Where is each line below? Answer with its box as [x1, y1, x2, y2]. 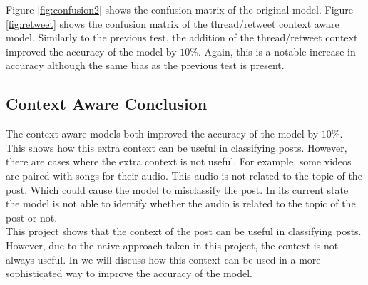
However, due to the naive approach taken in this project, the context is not [6, 237, 339, 252]
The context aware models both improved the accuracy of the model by [6, 126, 319, 141]
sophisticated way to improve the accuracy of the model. [6, 266, 252, 281]
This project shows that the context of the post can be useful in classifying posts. [6, 224, 362, 239]
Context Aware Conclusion [6, 93, 208, 115]
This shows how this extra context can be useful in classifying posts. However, [6, 140, 347, 155]
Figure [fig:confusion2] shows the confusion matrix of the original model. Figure [6, 2, 354, 16]
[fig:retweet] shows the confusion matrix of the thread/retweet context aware [6, 16, 339, 31]
